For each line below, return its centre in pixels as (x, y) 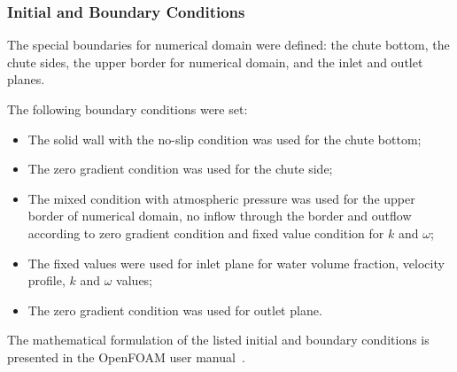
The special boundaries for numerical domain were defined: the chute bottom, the (228, 45)
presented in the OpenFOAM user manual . (126, 356)
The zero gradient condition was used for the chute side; (180, 169)
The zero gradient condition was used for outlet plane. (175, 310)
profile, (46, 280)
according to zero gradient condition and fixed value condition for (206, 232)
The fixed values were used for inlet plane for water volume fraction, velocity (236, 263)
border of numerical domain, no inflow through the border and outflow (220, 216)
